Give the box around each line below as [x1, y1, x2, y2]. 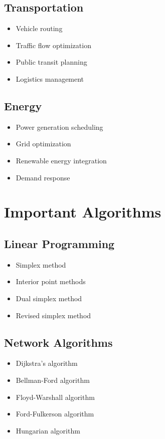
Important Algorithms [4, 201, 161, 222]
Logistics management [16, 73, 84, 84]
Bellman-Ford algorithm [16, 374, 90, 385]
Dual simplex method [16, 293, 82, 303]
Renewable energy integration [16, 155, 107, 165]
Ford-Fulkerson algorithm [16, 408, 94, 419]
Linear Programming [4, 236, 115, 251]
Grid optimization [16, 138, 71, 149]
